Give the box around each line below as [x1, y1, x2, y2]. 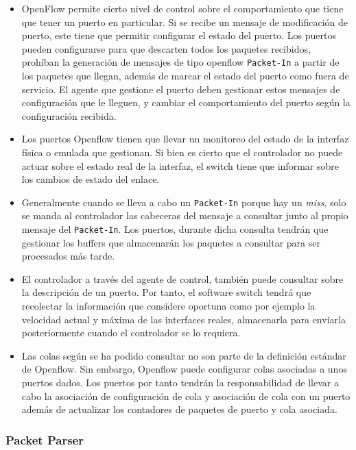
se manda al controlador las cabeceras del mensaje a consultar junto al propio [21, 208, 348, 223]
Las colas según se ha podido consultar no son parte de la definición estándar [21, 348, 346, 362]
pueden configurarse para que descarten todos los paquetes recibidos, [21, 41, 311, 55]
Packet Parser [5, 431, 84, 448]
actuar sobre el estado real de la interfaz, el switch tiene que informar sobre [21, 158, 339, 173]
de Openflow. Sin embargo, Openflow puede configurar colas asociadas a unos [21, 362, 347, 376]
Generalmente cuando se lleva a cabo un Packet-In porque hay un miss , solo [21, 195, 346, 209]
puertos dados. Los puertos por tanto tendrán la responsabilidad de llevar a [21, 375, 339, 390]
